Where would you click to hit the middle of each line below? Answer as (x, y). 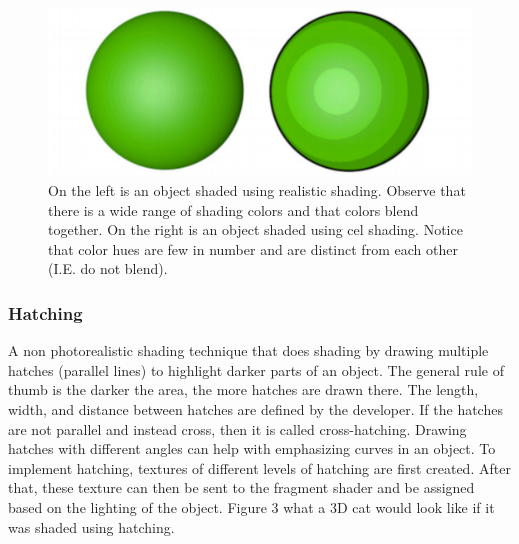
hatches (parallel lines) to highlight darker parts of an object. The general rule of (256, 369)
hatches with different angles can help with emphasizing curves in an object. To (252, 448)
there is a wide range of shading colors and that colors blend (233, 209)
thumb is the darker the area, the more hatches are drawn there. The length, (243, 389)
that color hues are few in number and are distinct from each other (253, 248)
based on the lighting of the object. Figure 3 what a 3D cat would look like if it (251, 507)
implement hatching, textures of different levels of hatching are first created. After (259, 467)
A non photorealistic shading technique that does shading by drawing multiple (248, 350)
